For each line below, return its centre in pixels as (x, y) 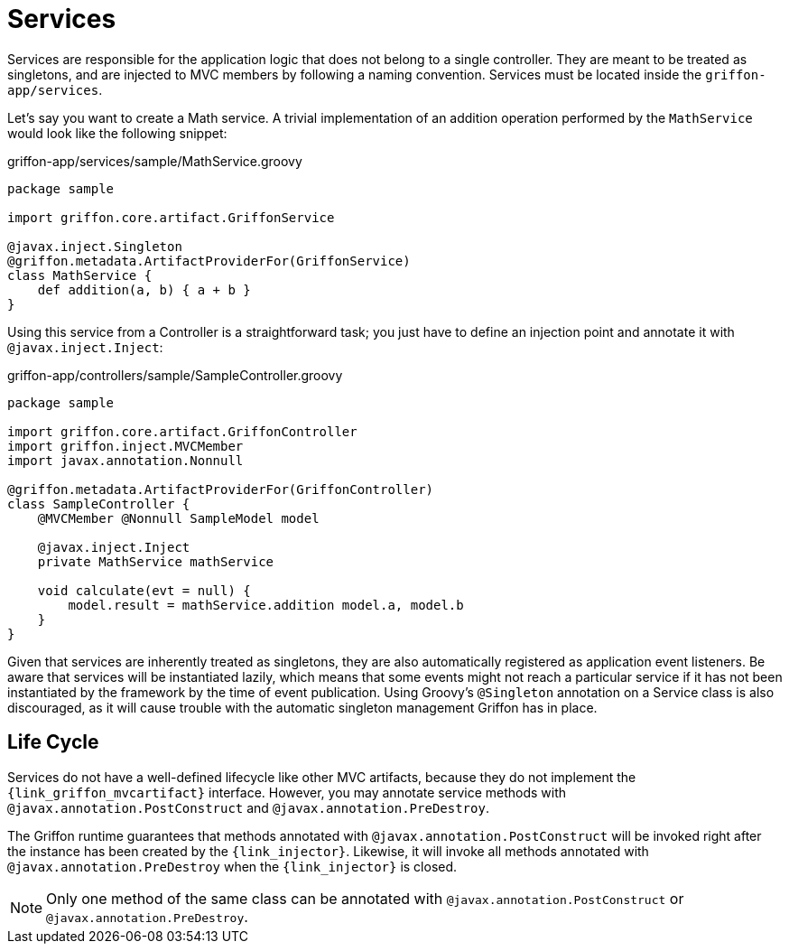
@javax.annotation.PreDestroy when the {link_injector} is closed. (232, 866)
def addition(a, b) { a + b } (144, 289)
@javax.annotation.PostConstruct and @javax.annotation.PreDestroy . (248, 807)
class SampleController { (99, 503)
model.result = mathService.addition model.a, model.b (266, 605)
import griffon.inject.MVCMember (125, 446)
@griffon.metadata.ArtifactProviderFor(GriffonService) (209, 261)
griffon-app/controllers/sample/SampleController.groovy (175, 375)
